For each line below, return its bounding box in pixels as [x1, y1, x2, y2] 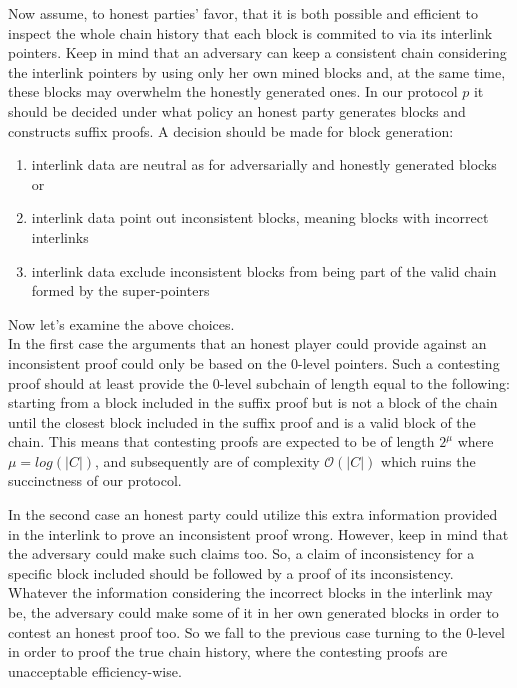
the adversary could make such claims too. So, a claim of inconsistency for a [8, 543, 475, 564]
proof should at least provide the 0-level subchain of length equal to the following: [8, 372, 511, 393]
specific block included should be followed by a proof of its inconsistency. [8, 562, 454, 583]
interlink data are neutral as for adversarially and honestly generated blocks [31, 154, 497, 175]
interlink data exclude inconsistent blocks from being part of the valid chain [31, 260, 497, 281]
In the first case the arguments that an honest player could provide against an [8, 333, 487, 354]
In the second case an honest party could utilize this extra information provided [8, 504, 498, 525]
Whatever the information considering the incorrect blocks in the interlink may [8, 582, 493, 603]
